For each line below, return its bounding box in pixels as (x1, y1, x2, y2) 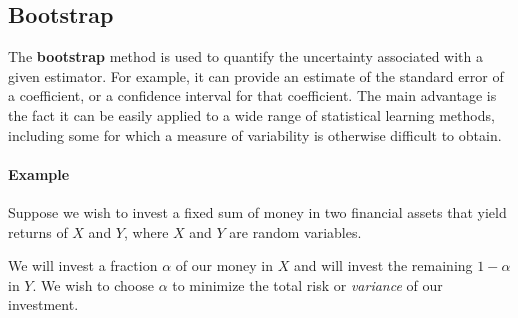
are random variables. (229, 221, 362, 242)
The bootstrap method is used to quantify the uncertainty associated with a (8, 46, 483, 67)
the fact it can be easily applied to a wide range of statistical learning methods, (8, 104, 495, 125)
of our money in (175, 255, 274, 276)
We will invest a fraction (8, 255, 158, 276)
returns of (8, 221, 68, 242)
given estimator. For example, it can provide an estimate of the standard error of (8, 65, 504, 86)
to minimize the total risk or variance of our (172, 274, 443, 295)
